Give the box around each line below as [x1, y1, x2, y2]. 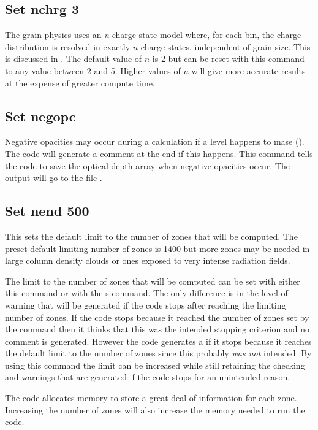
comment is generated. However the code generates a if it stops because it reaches [5, 334, 312, 347]
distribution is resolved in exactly [5, 40, 131, 53]
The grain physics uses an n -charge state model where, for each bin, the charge [5, 28, 301, 41]
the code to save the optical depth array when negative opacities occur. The [5, 159, 290, 172]
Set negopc [5, 106, 76, 125]
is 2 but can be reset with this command [152, 52, 305, 65]
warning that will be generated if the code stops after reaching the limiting [5, 298, 286, 311]
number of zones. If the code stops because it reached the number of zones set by [5, 310, 309, 323]
